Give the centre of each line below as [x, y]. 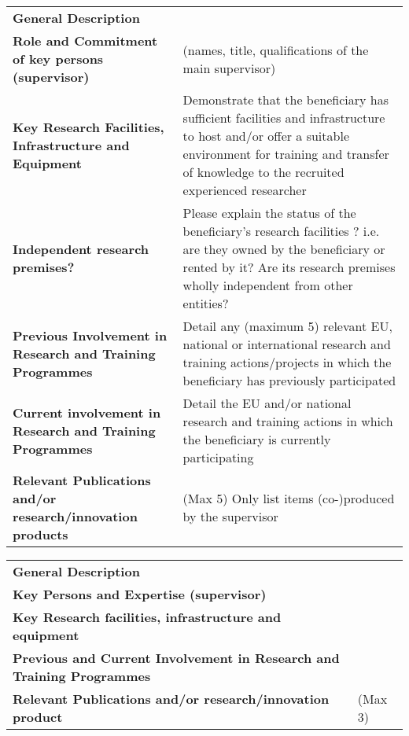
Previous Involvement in [90, 335]
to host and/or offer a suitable [266, 136]
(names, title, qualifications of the [276, 50]
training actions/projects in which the [287, 362]
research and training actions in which [288, 421]
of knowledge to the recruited [263, 172]
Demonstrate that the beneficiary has [286, 99]
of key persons [58, 59]
